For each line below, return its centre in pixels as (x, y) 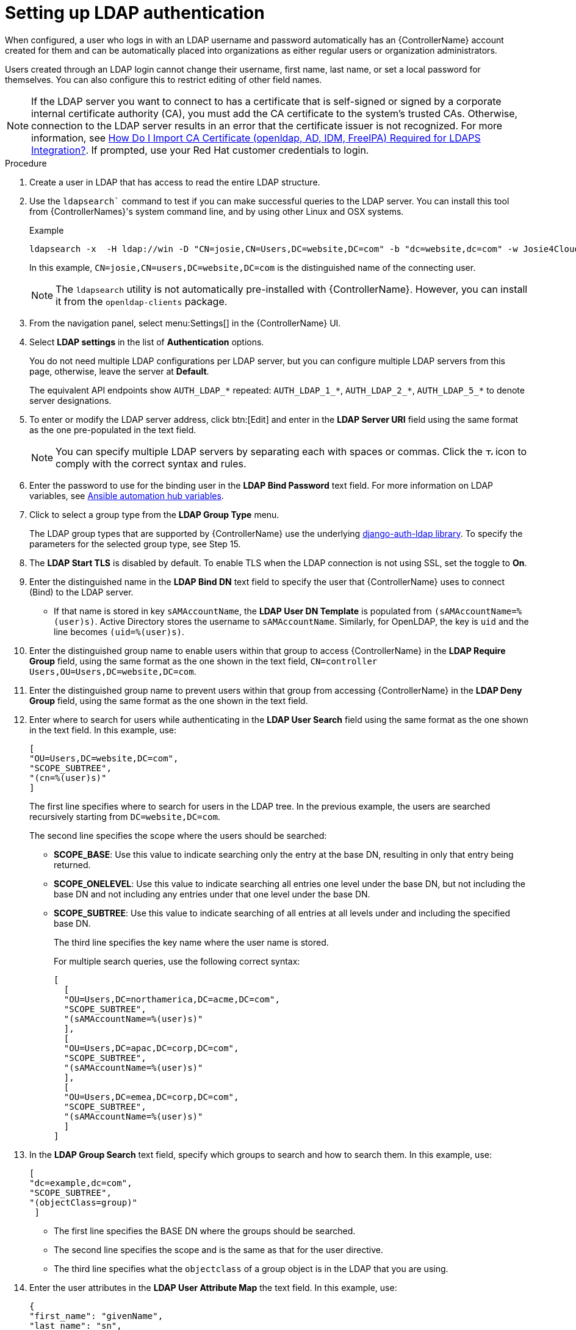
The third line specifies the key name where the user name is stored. (191, 942)
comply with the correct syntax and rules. (151, 463)
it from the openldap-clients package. (142, 301)
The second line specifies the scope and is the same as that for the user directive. (218, 1249)
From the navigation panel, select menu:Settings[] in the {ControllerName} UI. (185, 323)
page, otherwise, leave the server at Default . (119, 371)
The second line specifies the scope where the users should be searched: (178, 835)
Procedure (26, 163)
